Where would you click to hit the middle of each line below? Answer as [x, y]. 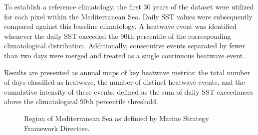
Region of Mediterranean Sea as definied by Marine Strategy [117, 118]
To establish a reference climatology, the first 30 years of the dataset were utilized [129, 6]
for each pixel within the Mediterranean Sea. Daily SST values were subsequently [128, 16]
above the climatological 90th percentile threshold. [81, 101]
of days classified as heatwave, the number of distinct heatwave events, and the [125, 82]
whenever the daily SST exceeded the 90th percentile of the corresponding [118, 36]
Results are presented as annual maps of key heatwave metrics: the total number [127, 72]
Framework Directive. [57, 128]
